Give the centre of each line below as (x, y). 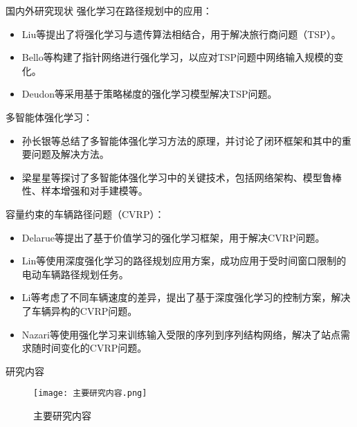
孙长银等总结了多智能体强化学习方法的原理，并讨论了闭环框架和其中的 (182, 140)
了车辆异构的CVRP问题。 (80, 310)
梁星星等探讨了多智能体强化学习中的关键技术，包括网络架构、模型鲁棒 (182, 177)
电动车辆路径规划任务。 (75, 274)
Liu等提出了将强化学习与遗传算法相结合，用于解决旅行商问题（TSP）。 (181, 34)
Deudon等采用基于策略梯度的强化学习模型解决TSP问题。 (149, 94)
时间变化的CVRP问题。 (94, 348)
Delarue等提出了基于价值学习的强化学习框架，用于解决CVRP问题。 (173, 237)
